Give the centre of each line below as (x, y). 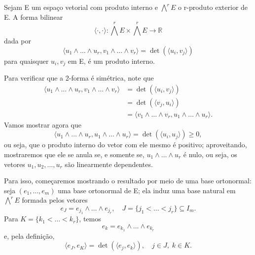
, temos (90, 219)
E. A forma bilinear (34, 17)
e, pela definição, (29, 235)
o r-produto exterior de (213, 7)
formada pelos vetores (55, 200)
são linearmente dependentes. (109, 164)
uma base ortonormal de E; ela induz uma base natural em (147, 190)
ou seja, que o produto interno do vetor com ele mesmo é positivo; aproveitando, (126, 145)
